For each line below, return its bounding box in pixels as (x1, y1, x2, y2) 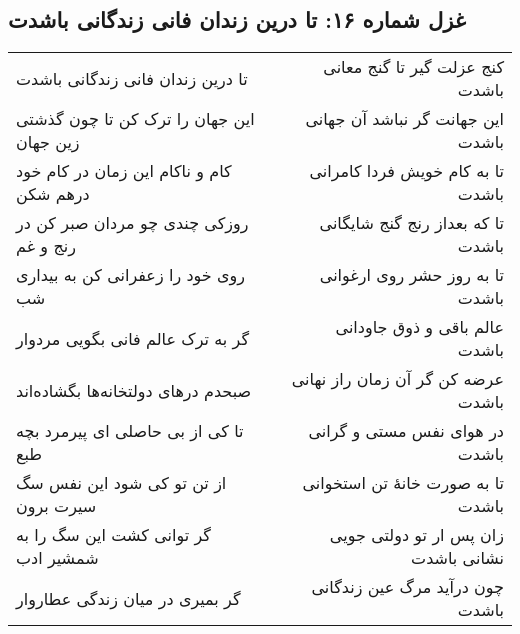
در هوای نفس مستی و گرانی (308, 419, 504, 443)
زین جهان (16, 130, 80, 154)
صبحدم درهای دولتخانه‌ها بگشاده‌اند (16, 378, 252, 402)
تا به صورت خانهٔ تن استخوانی (302, 471, 504, 495)
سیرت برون (16, 494, 97, 518)
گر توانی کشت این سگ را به (16, 523, 211, 547)
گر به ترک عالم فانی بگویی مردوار (16, 326, 250, 350)
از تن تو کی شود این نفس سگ (16, 471, 227, 495)
